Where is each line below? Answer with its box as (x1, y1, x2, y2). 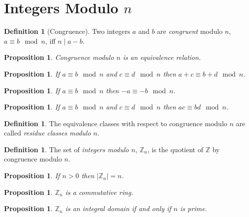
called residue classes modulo (4, 128, 91, 138)
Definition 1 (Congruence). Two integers (4, 26, 130, 36)
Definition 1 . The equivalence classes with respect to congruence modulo (4, 118, 227, 128)
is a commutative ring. (65, 187, 133, 197)
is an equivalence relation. (123, 52, 201, 62)
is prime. (180, 203, 207, 214)
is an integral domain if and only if (65, 203, 171, 214)
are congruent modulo (157, 26, 223, 36)
